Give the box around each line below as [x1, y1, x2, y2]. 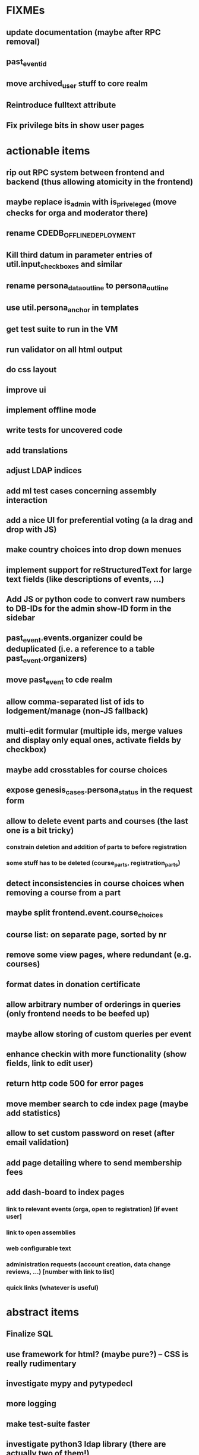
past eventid [6, 56, 47, 68]
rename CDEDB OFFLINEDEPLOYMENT [6, 228, 137, 240]
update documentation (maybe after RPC [6, 27, 162, 37]
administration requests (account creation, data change [6, 1260, 171, 1268]
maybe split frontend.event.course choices [6, 908, 163, 920]
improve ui [6, 385, 46, 395]
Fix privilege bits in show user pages [6, 120, 144, 131]
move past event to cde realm [6, 675, 113, 686]
